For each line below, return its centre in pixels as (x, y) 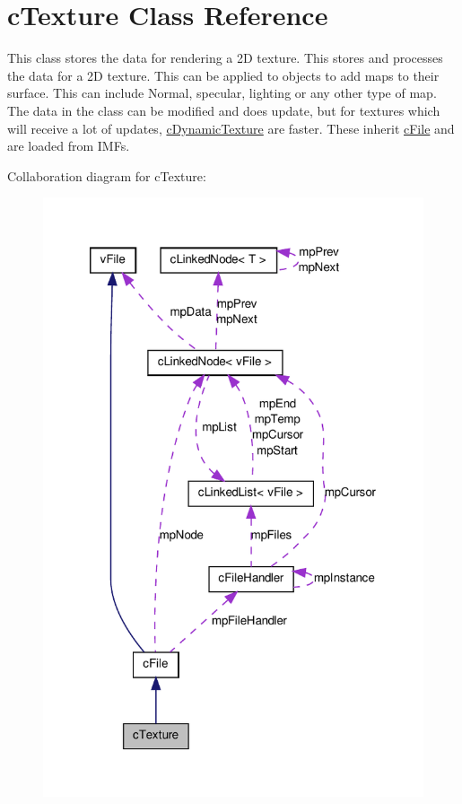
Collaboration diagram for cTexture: (107, 175)
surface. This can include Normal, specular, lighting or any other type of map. (222, 93)
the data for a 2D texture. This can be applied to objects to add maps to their (223, 75)
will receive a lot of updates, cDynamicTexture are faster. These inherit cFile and (231, 128)
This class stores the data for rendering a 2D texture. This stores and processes (225, 58)
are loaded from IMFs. (69, 146)
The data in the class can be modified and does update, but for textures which (224, 110)
